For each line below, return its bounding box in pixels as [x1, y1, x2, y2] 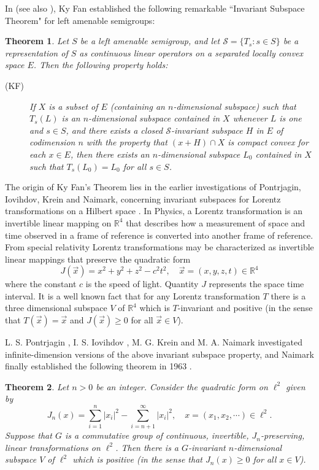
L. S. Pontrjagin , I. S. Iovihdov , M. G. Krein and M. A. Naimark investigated [5, 336, 302, 349]
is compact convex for [228, 136, 309, 148]
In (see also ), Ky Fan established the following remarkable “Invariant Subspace [5, 2, 305, 14]
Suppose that [5, 429, 52, 442]
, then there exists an [70, 147, 150, 160]
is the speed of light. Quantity [85, 277, 199, 290]
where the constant [5, 277, 77, 290]
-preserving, [260, 429, 305, 442]
